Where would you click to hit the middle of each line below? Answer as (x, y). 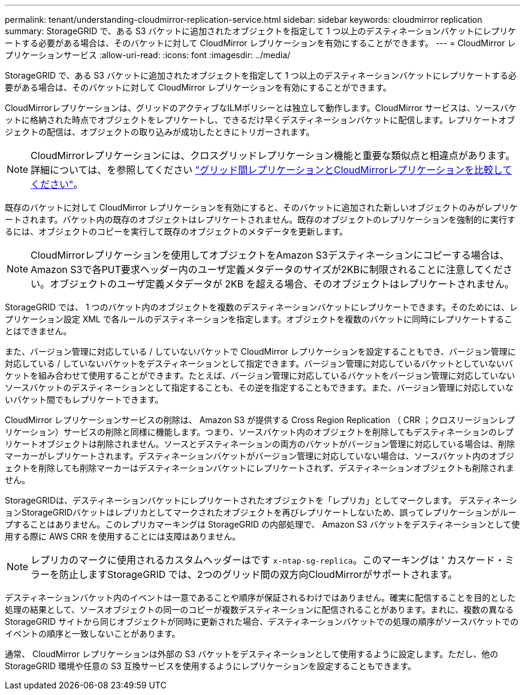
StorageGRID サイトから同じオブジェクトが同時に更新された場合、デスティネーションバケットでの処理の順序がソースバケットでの (262, 621)
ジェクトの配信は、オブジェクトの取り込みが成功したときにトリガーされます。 (160, 132)
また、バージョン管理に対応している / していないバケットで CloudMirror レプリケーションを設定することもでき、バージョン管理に (260, 351)
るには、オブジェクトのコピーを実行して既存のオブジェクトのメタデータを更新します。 (176, 231)
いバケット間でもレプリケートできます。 (84, 399)
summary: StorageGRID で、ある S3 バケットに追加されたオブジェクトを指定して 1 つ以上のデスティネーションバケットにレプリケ (261, 31)
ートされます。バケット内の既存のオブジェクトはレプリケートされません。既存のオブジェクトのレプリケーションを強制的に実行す (260, 219)
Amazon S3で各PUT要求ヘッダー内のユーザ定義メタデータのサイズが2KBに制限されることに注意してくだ (267, 269)
